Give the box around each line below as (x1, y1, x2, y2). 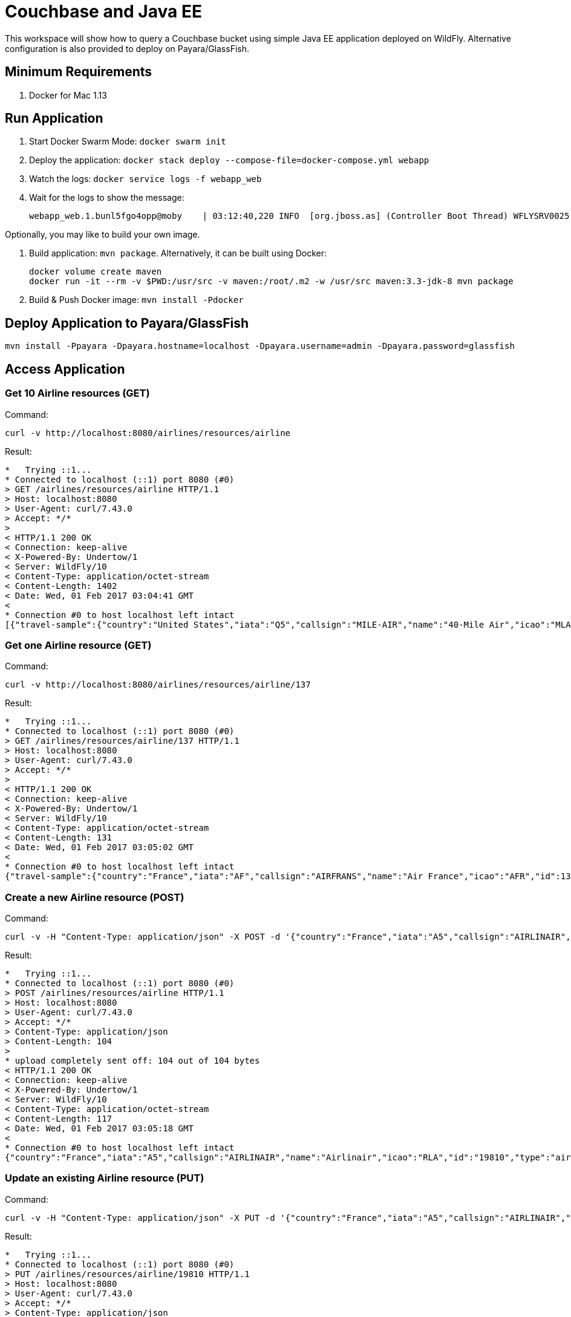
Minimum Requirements (5, 64, 152, 80)
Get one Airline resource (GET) (5, 639, 152, 651)
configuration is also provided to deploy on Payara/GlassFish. (5, 43, 250, 54)
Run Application (5, 111, 103, 126)
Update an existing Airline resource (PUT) (5, 1172, 204, 1185)
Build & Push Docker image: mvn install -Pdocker (29, 294, 244, 305)
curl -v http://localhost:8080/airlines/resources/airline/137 (5, 680, 311, 690)
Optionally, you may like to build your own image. (5, 229, 200, 240)
